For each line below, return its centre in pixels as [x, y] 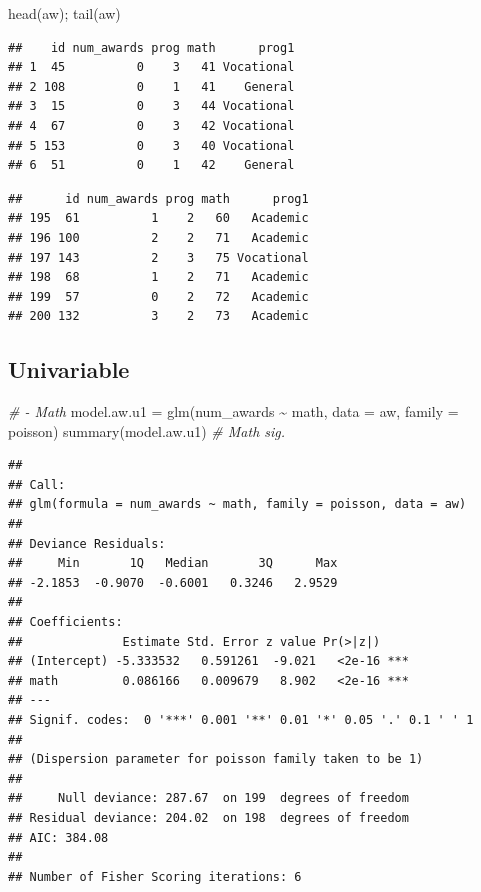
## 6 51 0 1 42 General [151, 165]
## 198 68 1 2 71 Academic [158, 277]
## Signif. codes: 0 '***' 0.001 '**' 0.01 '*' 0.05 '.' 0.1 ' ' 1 [241, 720]
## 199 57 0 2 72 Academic [158, 296]
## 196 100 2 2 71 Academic [158, 237]
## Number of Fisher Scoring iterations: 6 [155, 876]
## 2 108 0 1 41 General [151, 86]
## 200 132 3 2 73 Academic [158, 316]
